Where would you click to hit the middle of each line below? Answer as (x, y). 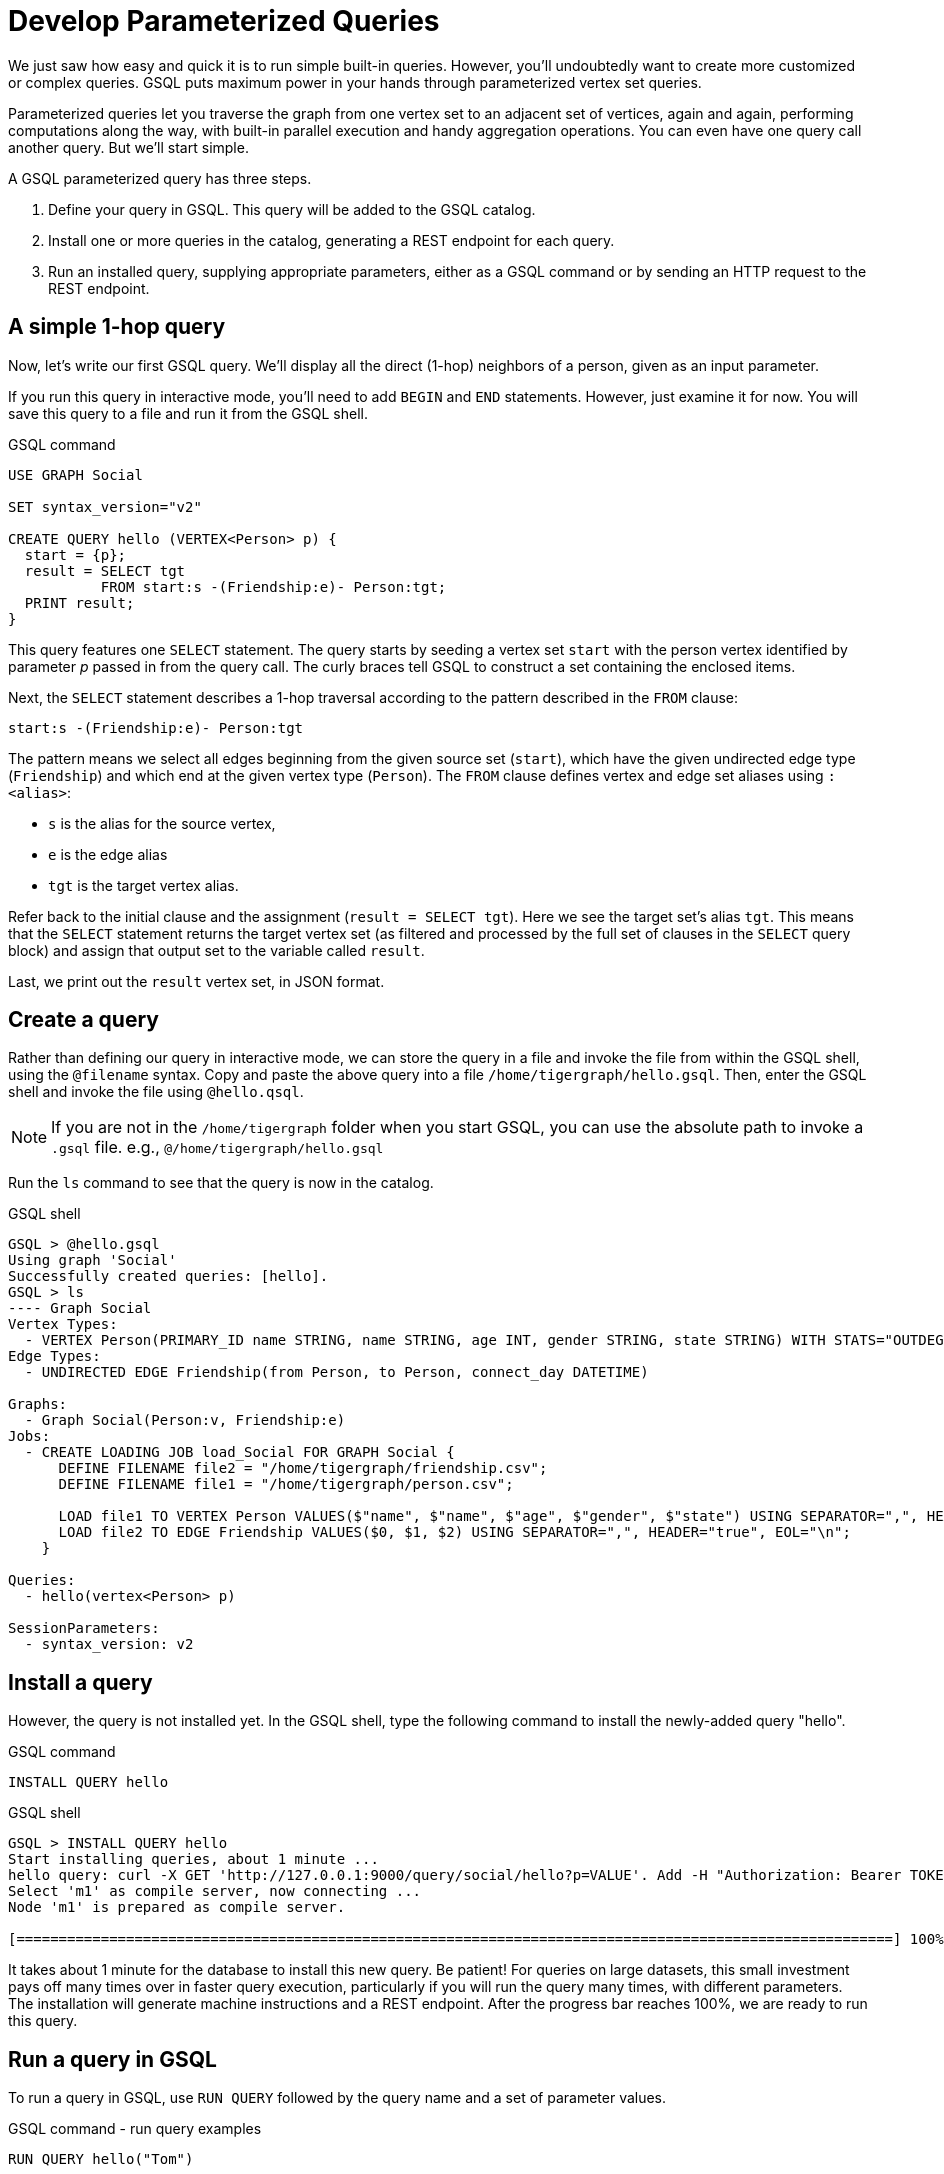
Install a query (80, 1682)
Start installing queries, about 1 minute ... (193, 1859)
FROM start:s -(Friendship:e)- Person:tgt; (273, 586)
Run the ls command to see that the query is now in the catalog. (221, 1183)
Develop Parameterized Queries (224, 21)
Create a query (83, 1020)
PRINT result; (79, 602)
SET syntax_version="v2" (105, 506)
